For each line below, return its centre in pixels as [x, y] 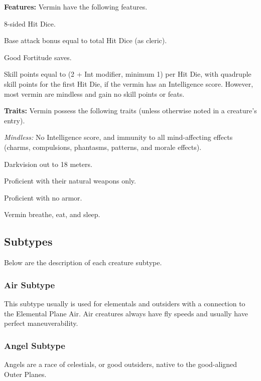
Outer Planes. [25, 374]
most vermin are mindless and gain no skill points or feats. [94, 93]
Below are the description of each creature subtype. [83, 262]
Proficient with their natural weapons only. [70, 181]
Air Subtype [30, 284]
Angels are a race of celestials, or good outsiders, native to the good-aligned [121, 364]
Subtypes [28, 241]
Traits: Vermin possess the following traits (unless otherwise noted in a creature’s [130, 111]
